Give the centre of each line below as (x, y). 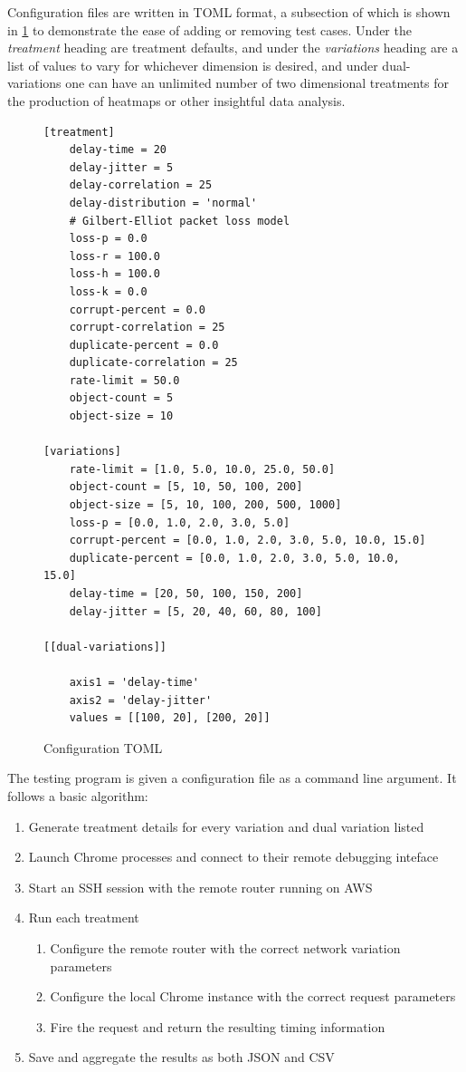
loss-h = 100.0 (114, 274)
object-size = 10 (121, 416)
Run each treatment (84, 917)
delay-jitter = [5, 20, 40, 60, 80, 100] (195, 611)
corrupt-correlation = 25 (147, 328)
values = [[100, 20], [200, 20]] (170, 718)
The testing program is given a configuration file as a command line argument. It (232, 778)
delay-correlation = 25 (141, 185)
